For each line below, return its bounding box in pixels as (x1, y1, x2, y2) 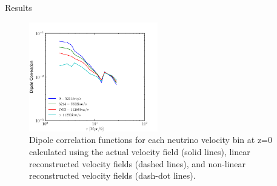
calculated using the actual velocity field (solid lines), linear (29, 145, 250, 158)
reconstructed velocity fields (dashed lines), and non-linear (29, 157, 246, 170)
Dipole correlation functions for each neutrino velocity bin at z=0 (29, 133, 273, 146)
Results (5, 1, 32, 13)
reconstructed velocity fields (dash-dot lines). (29, 169, 196, 182)
